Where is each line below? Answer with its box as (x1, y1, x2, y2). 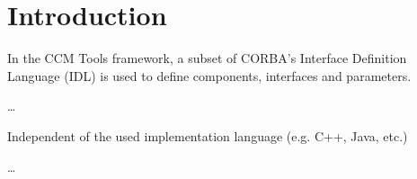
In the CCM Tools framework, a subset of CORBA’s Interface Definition (7, 49, 407, 67)
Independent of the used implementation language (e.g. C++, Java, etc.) (7, 126, 408, 145)
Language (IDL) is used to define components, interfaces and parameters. (7, 66, 412, 85)
